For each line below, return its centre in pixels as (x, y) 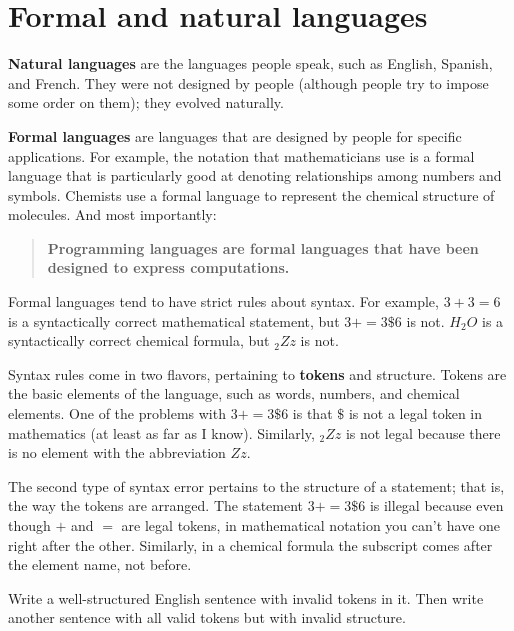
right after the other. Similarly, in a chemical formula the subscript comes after (250, 544)
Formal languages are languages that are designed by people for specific (235, 135)
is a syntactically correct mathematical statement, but (174, 320)
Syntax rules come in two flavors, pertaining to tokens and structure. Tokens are (257, 373)
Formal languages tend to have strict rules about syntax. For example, (223, 301)
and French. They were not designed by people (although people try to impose (248, 82)
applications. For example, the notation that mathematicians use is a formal (241, 155)
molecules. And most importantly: (112, 214)
